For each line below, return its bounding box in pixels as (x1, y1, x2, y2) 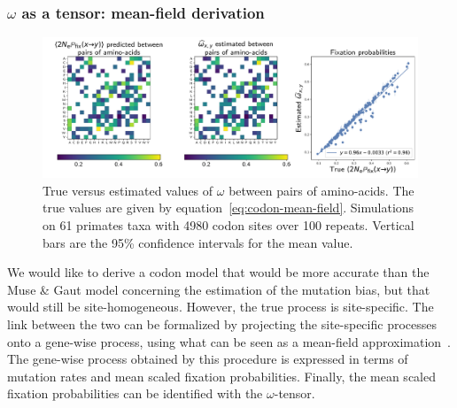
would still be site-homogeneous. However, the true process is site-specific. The (7, 297, 434, 316)
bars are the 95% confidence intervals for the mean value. (43, 233, 353, 251)
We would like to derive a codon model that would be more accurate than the (7, 263, 430, 281)
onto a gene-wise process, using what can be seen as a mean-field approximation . (7, 332, 452, 350)
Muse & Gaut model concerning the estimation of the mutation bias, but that (7, 280, 430, 298)
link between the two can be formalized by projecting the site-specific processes (7, 314, 438, 333)
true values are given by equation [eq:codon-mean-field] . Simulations (43, 198, 414, 217)
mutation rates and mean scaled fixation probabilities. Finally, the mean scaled (7, 366, 436, 385)
